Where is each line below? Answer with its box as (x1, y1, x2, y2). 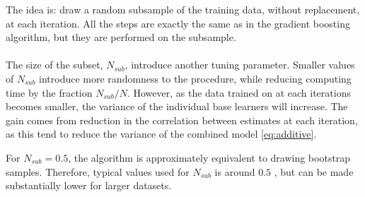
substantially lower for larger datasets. (6, 178, 172, 193)
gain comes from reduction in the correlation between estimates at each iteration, (6, 112, 358, 127)
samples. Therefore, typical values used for (6, 164, 190, 179)
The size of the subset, (6, 57, 103, 72)
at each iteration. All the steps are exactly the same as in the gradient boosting (6, 16, 350, 30)
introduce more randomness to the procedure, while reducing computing (39, 71, 352, 85)
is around (214, 164, 255, 179)
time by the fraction (6, 85, 93, 100)
